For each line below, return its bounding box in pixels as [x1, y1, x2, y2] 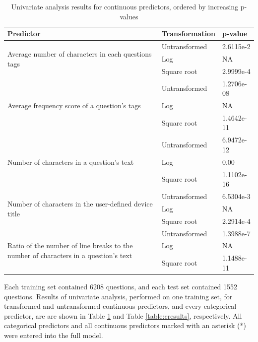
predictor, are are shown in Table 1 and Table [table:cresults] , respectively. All [4, 310, 242, 321]
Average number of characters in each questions [7, 49, 152, 59]
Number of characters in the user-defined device [7, 199, 153, 209]
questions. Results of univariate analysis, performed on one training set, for [4, 291, 233, 301]
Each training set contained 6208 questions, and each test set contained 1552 [4, 281, 237, 291]
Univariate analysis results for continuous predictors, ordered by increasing [11, 1, 239, 11]
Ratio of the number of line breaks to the [7, 240, 133, 251]
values [120, 11, 138, 21]
